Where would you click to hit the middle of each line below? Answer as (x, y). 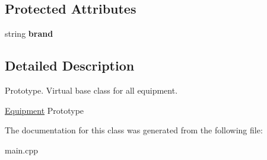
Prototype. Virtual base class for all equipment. (91, 90)
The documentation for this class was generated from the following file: (134, 130)
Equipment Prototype (44, 110)
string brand (29, 33)
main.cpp (22, 150)
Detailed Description (70, 65)
